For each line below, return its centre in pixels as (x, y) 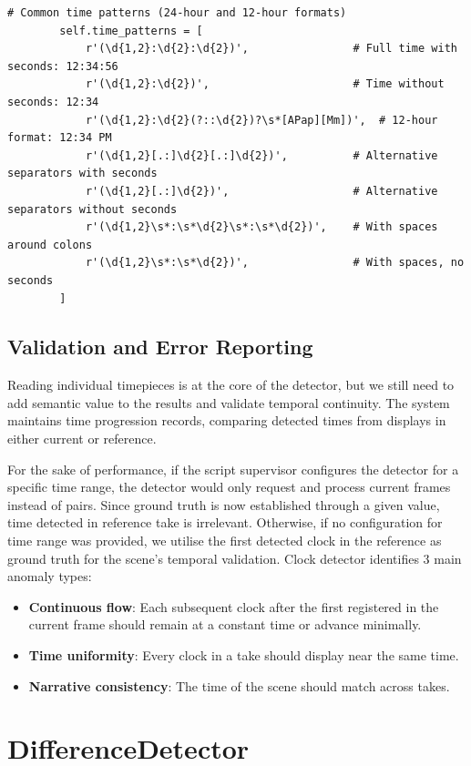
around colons (50, 245)
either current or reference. (82, 439)
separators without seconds (92, 209)
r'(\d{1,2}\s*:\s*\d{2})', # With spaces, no (275, 263)
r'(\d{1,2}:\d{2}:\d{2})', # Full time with (271, 49)
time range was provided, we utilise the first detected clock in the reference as (225, 541)
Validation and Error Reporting (160, 347)
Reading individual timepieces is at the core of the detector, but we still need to (231, 385)
